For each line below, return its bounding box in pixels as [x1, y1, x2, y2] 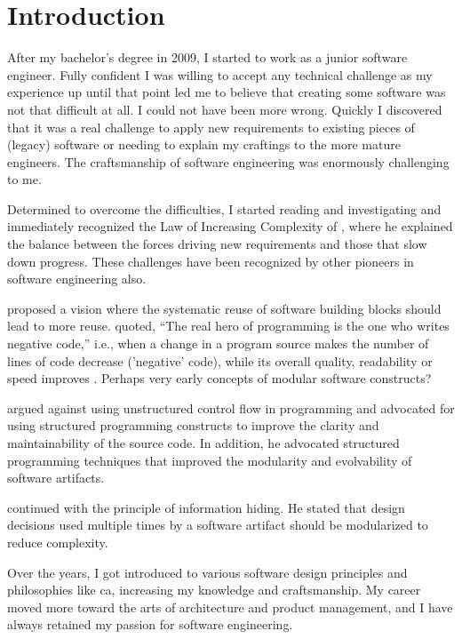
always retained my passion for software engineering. [7, 615, 293, 634]
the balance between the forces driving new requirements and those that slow [7, 235, 427, 253]
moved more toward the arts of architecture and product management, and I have [7, 597, 453, 616]
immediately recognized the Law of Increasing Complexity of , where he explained [7, 217, 453, 236]
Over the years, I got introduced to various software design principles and [7, 563, 408, 581]
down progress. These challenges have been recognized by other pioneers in [7, 252, 414, 270]
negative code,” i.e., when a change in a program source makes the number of [7, 334, 429, 353]
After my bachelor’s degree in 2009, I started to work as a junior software [7, 48, 408, 67]
